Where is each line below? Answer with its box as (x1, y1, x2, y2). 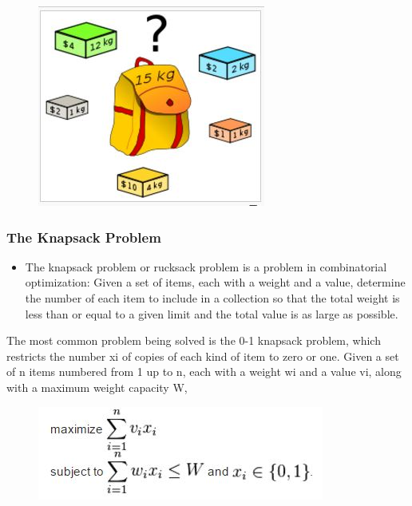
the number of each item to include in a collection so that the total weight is (25, 290, 400, 306)
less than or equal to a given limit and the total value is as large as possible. (25, 305, 398, 322)
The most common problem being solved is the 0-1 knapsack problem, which (6, 332, 381, 349)
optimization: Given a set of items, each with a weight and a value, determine (25, 274, 406, 291)
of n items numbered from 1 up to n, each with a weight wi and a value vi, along (6, 363, 402, 380)
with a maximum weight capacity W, (6, 378, 188, 395)
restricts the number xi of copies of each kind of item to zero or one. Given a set (6, 347, 399, 364)
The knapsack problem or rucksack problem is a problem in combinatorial (25, 258, 387, 275)
